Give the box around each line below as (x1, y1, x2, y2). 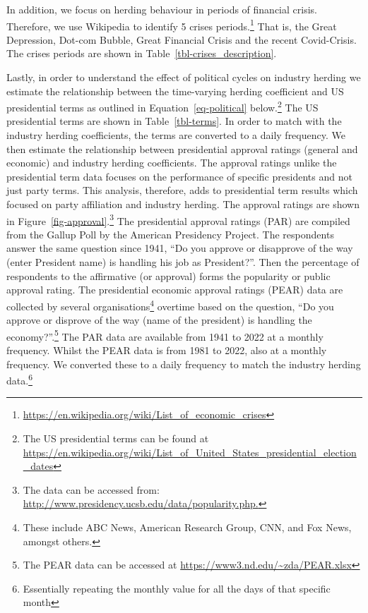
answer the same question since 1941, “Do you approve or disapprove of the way (6, 241, 353, 255)
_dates (23, 459, 54, 473)
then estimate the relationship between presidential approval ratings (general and (6, 141, 358, 156)
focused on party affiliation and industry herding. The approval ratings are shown (6, 197, 360, 212)
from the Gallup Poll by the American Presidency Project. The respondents (6, 226, 334, 241)
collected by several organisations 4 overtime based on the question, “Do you (6, 296, 334, 313)
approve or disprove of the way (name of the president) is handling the (6, 312, 312, 327)
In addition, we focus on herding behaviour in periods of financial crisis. (6, 2, 317, 16)
